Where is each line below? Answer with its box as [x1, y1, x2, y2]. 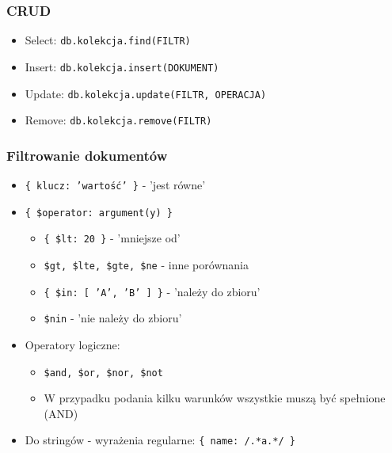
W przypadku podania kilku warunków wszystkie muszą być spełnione [44, 390, 386, 406]
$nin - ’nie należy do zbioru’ [44, 310, 182, 326]
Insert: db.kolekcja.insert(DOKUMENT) [25, 58, 219, 74]
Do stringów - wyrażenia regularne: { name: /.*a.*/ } [25, 432, 295, 448]
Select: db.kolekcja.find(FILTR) [25, 32, 191, 48]
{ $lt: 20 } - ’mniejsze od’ [44, 230, 181, 246]
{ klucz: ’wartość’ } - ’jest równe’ [25, 177, 206, 193]
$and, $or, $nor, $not [44, 367, 163, 379]
